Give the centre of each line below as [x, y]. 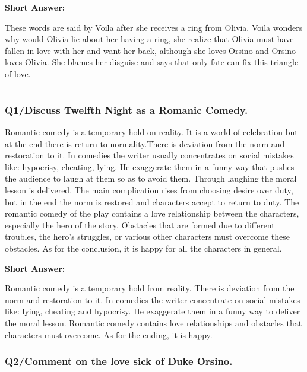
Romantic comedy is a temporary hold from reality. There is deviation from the [150, 288]
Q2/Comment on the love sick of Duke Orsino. [119, 361]
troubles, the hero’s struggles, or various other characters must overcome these [148, 236]
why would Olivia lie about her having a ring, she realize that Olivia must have [149, 39]
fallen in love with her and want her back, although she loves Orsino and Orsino [151, 50]
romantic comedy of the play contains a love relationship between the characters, [152, 213]
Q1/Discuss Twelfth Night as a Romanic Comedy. [126, 109]
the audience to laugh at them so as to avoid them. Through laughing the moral [151, 178]
